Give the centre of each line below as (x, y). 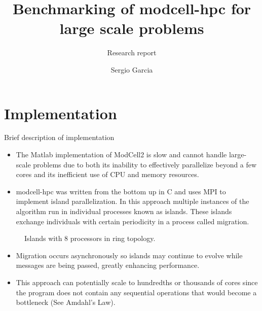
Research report (132, 53)
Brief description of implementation (59, 137)
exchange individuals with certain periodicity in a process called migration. (133, 221)
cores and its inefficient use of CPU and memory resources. (107, 174)
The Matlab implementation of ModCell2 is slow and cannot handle (121, 154)
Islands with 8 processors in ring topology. (90, 238)
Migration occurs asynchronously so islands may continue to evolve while (129, 255)
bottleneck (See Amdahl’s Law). (66, 302)
